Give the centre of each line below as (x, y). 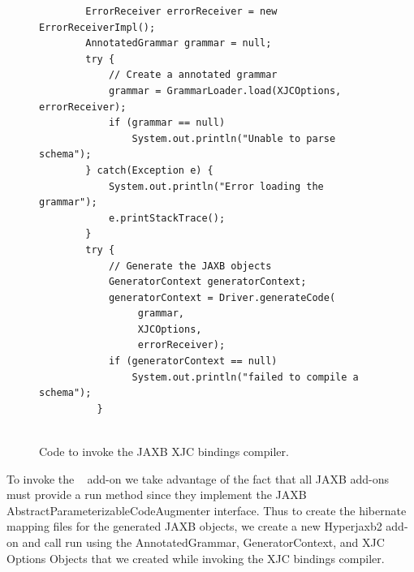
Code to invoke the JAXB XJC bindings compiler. (164, 452)
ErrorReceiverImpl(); (97, 27)
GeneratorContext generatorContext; (207, 282)
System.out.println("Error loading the (216, 186)
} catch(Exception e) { (149, 170)
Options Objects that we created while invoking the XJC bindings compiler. (196, 558)
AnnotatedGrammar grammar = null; (179, 43)
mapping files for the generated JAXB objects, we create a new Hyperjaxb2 (194, 526)
